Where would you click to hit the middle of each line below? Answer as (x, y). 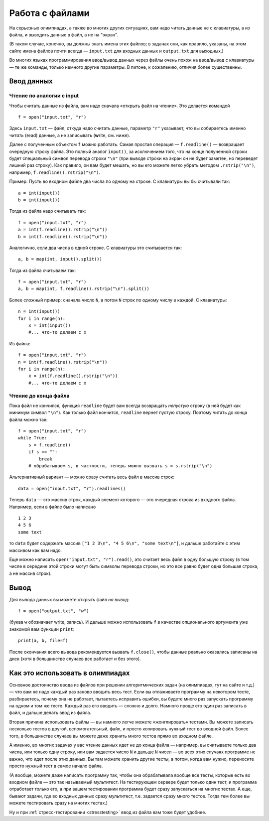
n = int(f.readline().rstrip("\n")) (63, 362)
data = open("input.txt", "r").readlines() (72, 488)
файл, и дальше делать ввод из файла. (50, 713)
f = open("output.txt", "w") (54, 611)
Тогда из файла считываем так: (43, 270)
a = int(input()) (39, 193)
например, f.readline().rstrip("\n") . (55, 172)
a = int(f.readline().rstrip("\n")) (63, 230)
